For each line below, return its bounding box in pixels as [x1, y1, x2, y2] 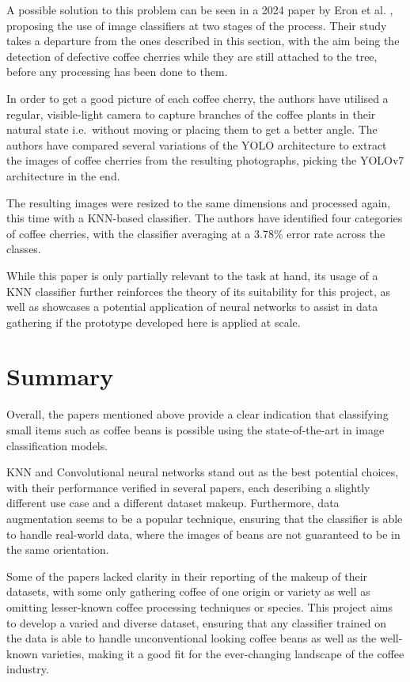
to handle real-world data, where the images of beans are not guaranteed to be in [6, 525, 401, 542]
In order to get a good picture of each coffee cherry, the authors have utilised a [6, 89, 389, 106]
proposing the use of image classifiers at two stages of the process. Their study [6, 17, 387, 33]
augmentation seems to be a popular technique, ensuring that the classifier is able [6, 510, 403, 526]
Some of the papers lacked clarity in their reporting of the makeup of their [6, 567, 368, 584]
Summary [6, 360, 114, 392]
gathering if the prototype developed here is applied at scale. [6, 313, 301, 330]
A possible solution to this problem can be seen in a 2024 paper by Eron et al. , [6, 2, 393, 17]
